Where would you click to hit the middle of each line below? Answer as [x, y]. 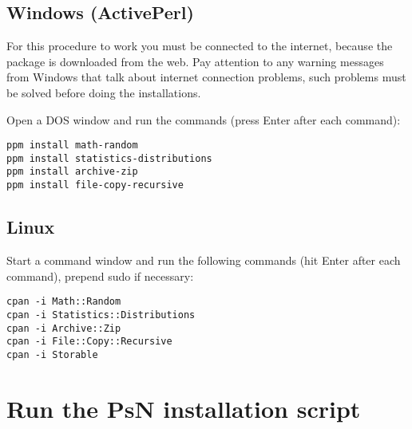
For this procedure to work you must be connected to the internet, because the [200, 46]
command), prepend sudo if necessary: [100, 276]
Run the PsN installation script [184, 408]
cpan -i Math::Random [64, 302]
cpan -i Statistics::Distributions [101, 315]
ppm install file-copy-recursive [95, 185]
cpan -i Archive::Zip [64, 328]
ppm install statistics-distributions [109, 158]
